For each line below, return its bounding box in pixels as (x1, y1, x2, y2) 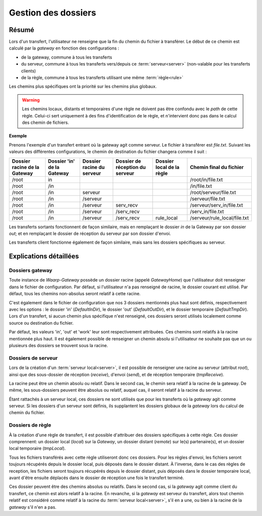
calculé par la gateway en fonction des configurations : (9, 45, 119, 51)
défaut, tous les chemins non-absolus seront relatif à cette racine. (9, 291, 141, 297)
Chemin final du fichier (190, 164, 244, 170)
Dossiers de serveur (9, 354, 58, 361)
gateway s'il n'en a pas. (9, 504, 57, 510)
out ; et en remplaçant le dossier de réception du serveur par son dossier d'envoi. (9, 231, 171, 236)
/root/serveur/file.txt (190, 189, 236, 196)
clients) (21, 68, 36, 74)
